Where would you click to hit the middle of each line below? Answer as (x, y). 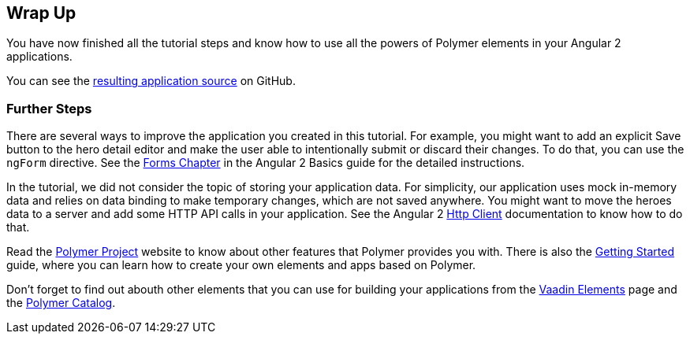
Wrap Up (41, 13)
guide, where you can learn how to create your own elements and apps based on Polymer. (241, 265)
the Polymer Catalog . (61, 303)
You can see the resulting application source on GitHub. (151, 81)
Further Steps (49, 108)
